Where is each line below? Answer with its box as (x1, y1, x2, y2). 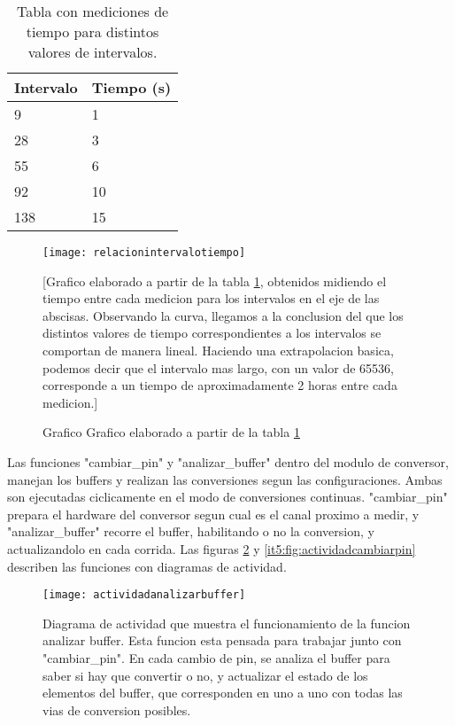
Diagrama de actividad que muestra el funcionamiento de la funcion (42, 613, 411, 632)
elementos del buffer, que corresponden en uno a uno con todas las (42, 683, 403, 702)
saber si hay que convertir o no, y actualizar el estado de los (42, 666, 368, 684)
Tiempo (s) (91, 77, 172, 97)
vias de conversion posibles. (42, 700, 191, 719)
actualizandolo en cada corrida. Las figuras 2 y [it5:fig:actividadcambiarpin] (7, 539, 416, 557)
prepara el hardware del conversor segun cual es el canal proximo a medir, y (7, 504, 420, 523)
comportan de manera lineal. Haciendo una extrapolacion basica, (42, 341, 394, 360)
